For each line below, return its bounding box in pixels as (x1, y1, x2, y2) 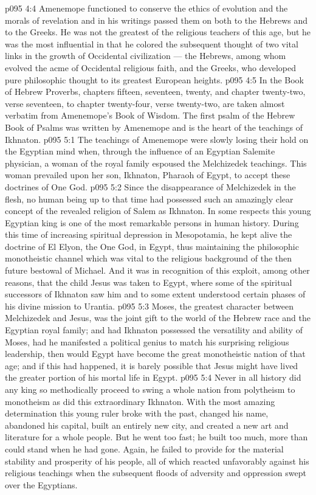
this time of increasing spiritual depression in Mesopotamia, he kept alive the (5, 228, 292, 241)
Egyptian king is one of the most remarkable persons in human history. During (5, 216, 299, 229)
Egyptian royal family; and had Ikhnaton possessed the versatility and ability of (5, 324, 303, 336)
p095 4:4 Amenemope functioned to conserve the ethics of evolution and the (5, 2, 288, 14)
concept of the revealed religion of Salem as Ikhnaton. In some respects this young (5, 204, 311, 217)
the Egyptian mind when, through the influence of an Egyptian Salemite (5, 145, 275, 157)
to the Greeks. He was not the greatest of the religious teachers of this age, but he (5, 26, 311, 38)
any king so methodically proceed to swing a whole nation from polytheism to (5, 383, 295, 395)
